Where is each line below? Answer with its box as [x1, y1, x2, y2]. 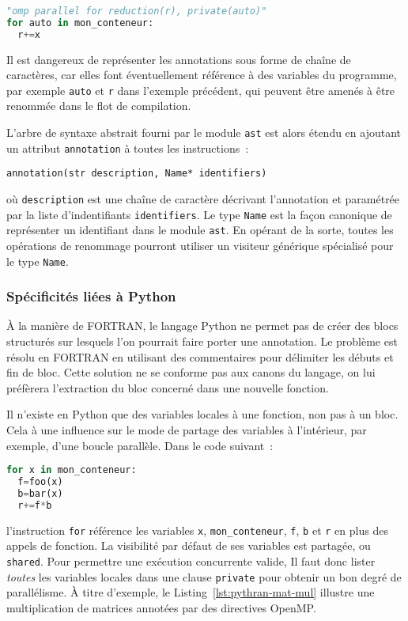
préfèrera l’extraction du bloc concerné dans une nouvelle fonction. [6, 379, 329, 396]
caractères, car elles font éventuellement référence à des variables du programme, [6, 66, 397, 83]
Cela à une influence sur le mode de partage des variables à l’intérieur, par [6, 422, 367, 438]
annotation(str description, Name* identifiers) [6, 168, 267, 180]
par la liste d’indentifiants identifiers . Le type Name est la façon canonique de [6, 206, 392, 222]
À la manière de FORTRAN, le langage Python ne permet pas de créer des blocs [6, 317, 399, 334]
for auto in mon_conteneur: [6, 17, 154, 28]
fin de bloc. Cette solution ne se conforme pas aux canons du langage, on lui [6, 364, 376, 381]
